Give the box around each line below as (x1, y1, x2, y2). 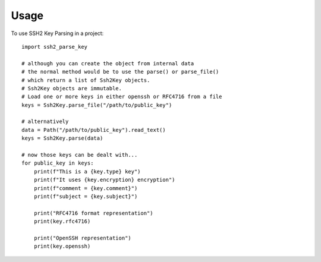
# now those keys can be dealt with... (21, 151, 138, 159)
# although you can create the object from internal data (21, 60, 194, 67)
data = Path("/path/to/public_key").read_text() (21, 127, 166, 133)
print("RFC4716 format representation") (33, 210, 154, 216)
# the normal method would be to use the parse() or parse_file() (21, 68, 219, 75)
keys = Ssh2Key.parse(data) (21, 135, 103, 142)
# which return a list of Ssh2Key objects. (21, 77, 150, 83)
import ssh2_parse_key (21, 43, 88, 50)
